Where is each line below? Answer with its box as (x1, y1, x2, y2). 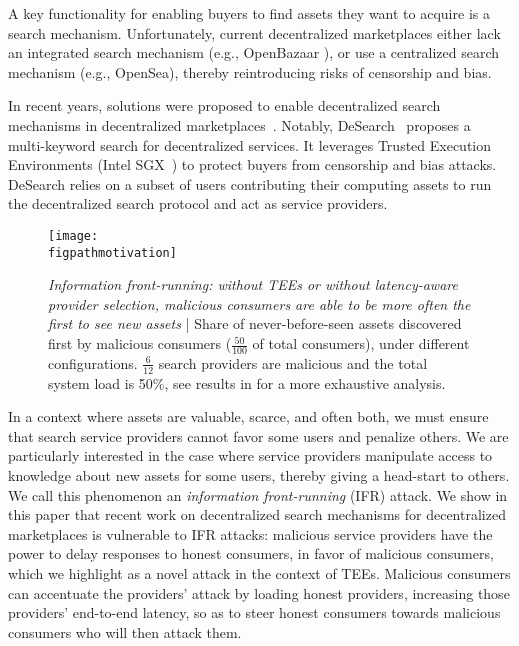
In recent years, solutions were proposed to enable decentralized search (8, 95, 441, 116)
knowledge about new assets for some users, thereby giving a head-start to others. (8, 465, 510, 486)
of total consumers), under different (252, 333, 470, 354)
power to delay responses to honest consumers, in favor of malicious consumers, (8, 543, 494, 564)
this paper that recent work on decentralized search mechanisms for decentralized (8, 504, 506, 525)
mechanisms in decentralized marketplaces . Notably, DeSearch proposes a (8, 114, 471, 135)
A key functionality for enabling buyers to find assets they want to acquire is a (8, 3, 490, 23)
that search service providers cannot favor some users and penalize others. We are (8, 425, 509, 446)
